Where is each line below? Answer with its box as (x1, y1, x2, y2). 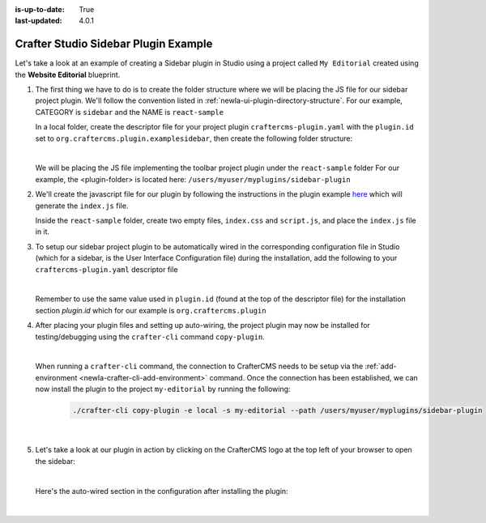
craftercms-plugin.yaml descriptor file (35, 264, 178, 274)
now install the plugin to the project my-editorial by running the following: (35, 385, 291, 394)
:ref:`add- (364, 361, 397, 372)
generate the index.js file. (35, 201, 129, 210)
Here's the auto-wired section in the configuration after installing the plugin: (35, 486, 288, 495)
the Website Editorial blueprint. (15, 70, 121, 79)
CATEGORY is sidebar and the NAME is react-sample (35, 107, 224, 117)
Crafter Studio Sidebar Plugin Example (15, 37, 213, 51)
